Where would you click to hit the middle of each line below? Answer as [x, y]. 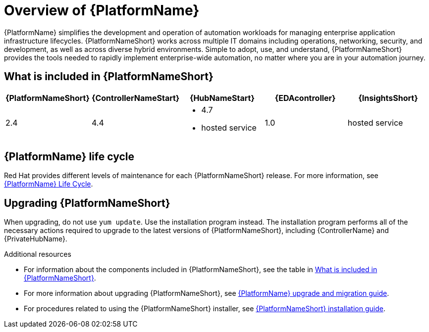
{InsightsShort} [388, 98]
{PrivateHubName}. [36, 239]
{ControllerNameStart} [135, 98]
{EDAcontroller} [305, 98]
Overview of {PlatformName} [102, 10]
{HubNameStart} [222, 98]
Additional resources [38, 254]
